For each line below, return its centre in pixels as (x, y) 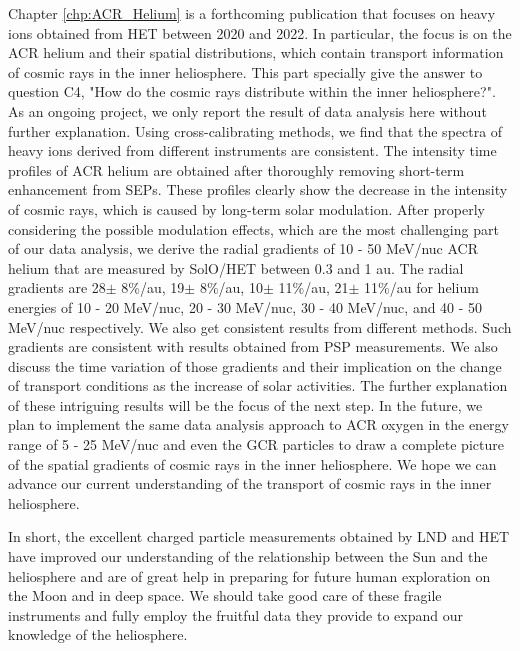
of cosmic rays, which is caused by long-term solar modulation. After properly (247, 208)
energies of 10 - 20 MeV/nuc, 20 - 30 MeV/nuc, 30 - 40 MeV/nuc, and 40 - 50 (245, 306)
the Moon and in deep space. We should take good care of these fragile (225, 595)
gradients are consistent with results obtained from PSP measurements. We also (253, 346)
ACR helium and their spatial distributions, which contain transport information (256, 52)
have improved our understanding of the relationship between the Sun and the (248, 556)
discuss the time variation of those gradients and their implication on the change (255, 365)
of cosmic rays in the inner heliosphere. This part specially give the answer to (245, 71)
